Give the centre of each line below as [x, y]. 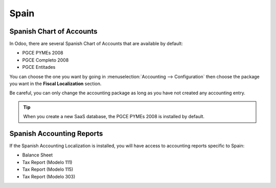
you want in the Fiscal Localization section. [55, 84]
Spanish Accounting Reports [56, 133]
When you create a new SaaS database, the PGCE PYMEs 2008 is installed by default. [114, 117]
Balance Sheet [38, 155]
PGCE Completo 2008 [45, 60]
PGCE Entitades [39, 67]
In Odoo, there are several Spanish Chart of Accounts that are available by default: [96, 44]
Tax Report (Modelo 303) [49, 176]
